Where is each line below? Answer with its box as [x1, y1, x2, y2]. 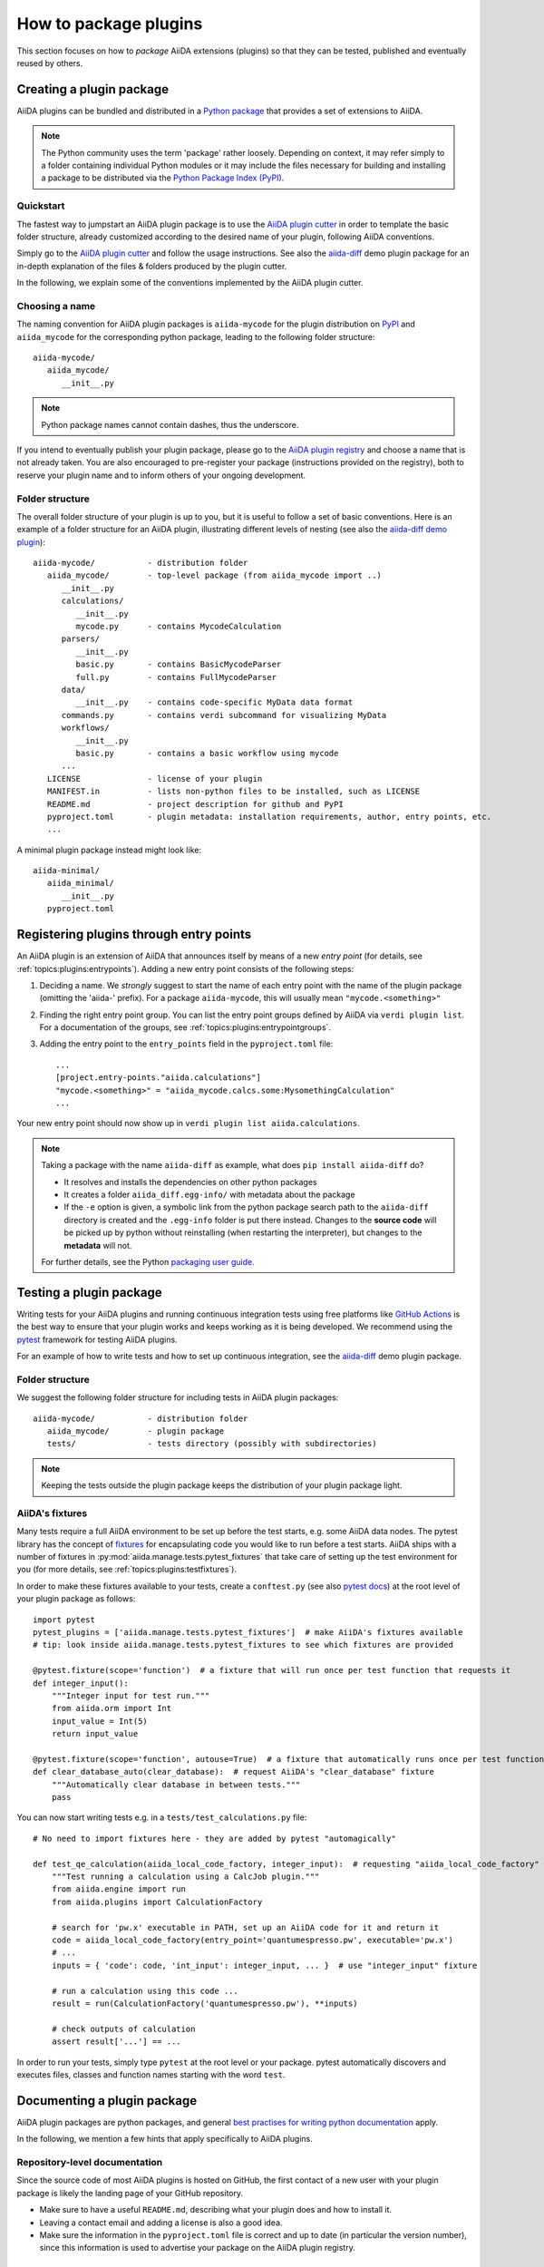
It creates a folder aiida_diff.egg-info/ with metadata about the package [63, 1189, 355, 1200]
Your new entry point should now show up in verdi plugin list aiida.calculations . [16, 1118, 360, 1129]
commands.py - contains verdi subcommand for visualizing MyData [61, 710, 387, 720]
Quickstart [16, 199, 65, 212]
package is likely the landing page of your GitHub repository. [16, 2187, 244, 2198]
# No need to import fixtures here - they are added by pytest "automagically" [33, 1833, 396, 1844]
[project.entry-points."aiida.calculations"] [55, 1073, 262, 1083]
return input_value [51, 1728, 139, 1739]
